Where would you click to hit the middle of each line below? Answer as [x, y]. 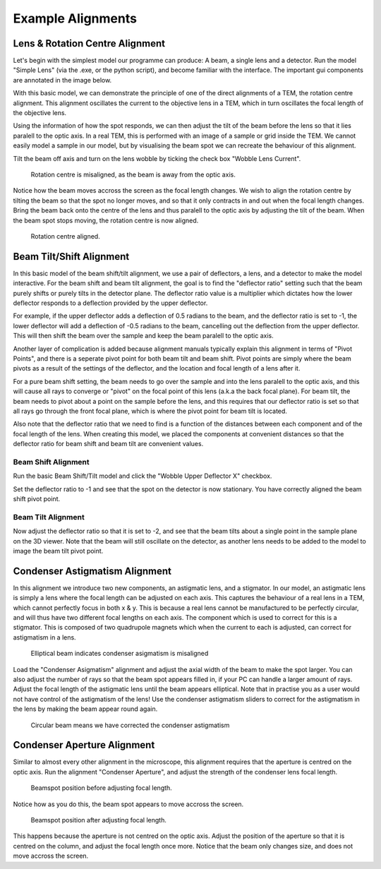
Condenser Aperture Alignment [84, 745]
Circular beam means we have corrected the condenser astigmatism [130, 725]
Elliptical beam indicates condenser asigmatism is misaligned [120, 654]
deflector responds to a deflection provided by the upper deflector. [110, 303]
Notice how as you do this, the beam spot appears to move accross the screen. [128, 804]
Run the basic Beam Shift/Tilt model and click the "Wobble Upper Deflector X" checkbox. [143, 476]
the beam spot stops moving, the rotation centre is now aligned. [106, 220]
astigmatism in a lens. [45, 637]
